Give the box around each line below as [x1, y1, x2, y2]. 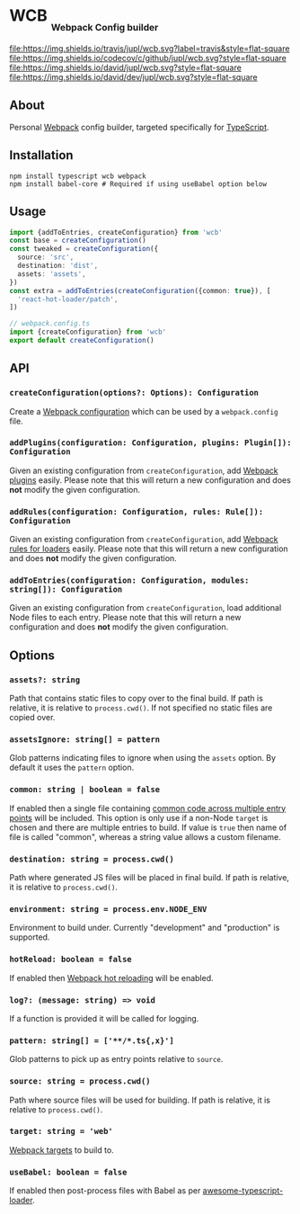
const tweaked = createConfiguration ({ [9, 245, 159, 254]
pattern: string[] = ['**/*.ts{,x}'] [9, 1035, 175, 1046]
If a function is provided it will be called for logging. [9, 1013, 199, 1023]
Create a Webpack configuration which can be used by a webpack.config [9, 406, 278, 416]
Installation [9, 147, 74, 163]
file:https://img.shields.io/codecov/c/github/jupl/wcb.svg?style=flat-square [9, 53, 287, 64]
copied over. [9, 712, 56, 723]
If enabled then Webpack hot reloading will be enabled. [9, 972, 214, 983]
